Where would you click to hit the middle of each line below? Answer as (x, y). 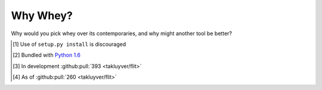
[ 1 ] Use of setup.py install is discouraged (69, 44)
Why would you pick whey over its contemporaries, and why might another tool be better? (122, 33)
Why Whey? (42, 15)
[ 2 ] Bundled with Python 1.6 (47, 55)
